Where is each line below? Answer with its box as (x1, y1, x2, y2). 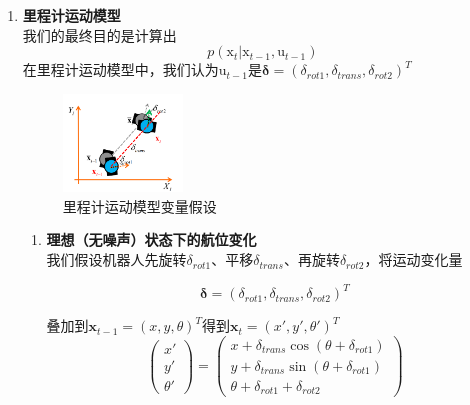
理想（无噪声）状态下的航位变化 (46, 229, 257, 250)
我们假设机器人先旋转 (46, 249, 187, 270)
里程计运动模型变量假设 (62, 195, 217, 216)
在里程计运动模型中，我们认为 (22, 59, 219, 80)
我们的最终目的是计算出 (22, 24, 177, 45)
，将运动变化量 (364, 249, 463, 270)
